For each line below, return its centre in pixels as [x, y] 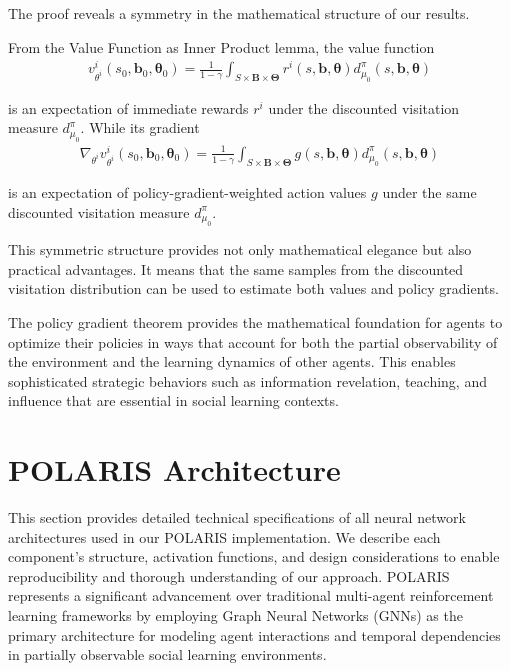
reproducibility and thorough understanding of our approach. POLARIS [229, 575]
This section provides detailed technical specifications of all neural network [237, 517]
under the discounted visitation [364, 107]
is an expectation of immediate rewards [128, 107]
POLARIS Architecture [174, 469]
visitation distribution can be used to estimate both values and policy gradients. [253, 288]
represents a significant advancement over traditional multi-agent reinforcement [251, 595]
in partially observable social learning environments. [167, 654]
